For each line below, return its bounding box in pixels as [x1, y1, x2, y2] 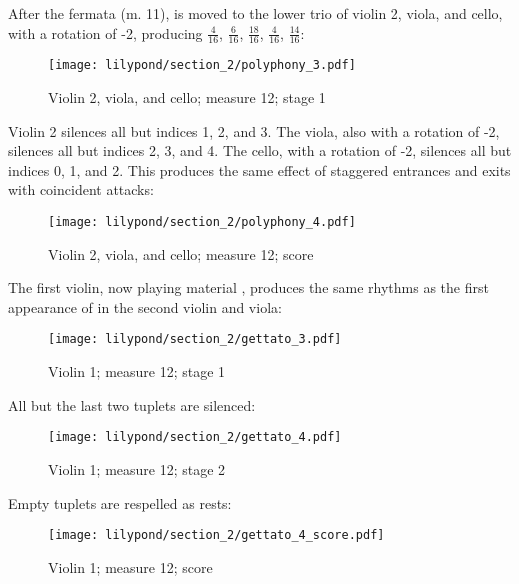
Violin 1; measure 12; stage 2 [48, 458, 226, 479]
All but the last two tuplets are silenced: [8, 394, 256, 415]
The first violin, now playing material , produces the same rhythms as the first [8, 277, 489, 298]
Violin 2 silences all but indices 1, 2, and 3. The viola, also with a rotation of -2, [8, 120, 500, 141]
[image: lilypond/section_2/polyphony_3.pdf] [48, 58, 356, 73]
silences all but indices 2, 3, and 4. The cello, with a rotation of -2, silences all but [8, 140, 512, 161]
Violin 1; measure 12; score [48, 556, 213, 577]
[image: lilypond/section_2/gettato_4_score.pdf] [48, 528, 385, 543]
